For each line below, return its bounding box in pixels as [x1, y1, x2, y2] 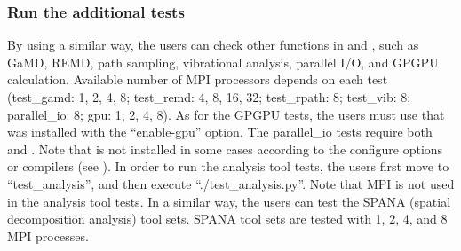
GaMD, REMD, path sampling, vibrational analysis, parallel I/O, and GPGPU [7, 52, 439, 71]
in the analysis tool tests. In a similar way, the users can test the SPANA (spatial [7, 192, 451, 210]
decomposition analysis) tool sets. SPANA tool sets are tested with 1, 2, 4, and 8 [7, 209, 448, 228]
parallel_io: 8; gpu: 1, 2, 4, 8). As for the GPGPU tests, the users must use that [7, 105, 445, 123]
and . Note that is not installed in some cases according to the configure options [7, 139, 443, 158]
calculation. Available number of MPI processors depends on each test [7, 70, 388, 89]
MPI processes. [7, 226, 89, 245]
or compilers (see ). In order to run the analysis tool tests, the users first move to [7, 157, 449, 176]
